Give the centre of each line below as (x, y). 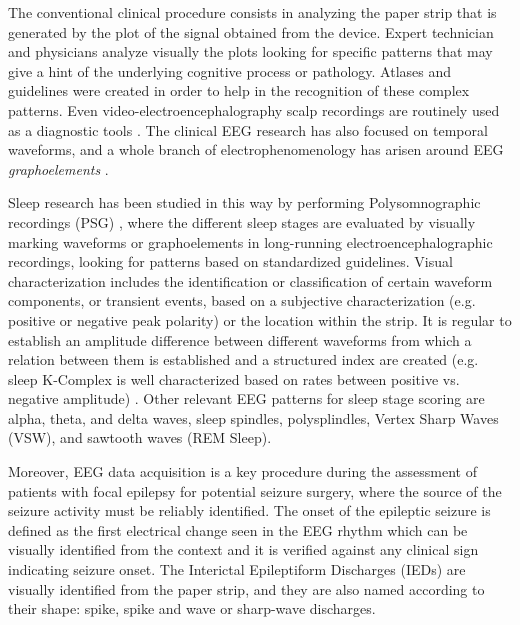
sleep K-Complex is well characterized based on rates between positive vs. (234, 378)
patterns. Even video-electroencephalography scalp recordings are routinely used (254, 109)
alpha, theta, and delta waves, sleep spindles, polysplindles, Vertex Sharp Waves (253, 417)
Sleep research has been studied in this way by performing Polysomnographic (244, 202)
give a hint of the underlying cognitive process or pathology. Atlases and (230, 70)
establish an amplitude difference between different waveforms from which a (240, 339)
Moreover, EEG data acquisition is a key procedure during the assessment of (242, 471)
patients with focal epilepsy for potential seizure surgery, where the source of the (255, 490)
